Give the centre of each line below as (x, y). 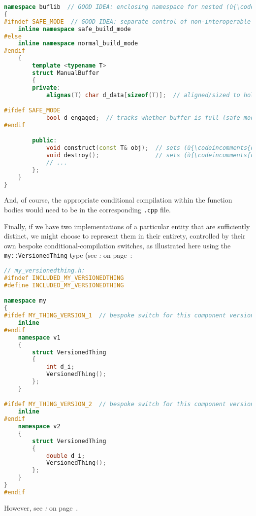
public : (45, 141)
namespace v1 (39, 337)
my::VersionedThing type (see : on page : (68, 255)
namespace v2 (39, 427)
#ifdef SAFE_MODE (32, 111)
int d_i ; (60, 367)
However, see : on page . (41, 507)
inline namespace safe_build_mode (74, 29)
